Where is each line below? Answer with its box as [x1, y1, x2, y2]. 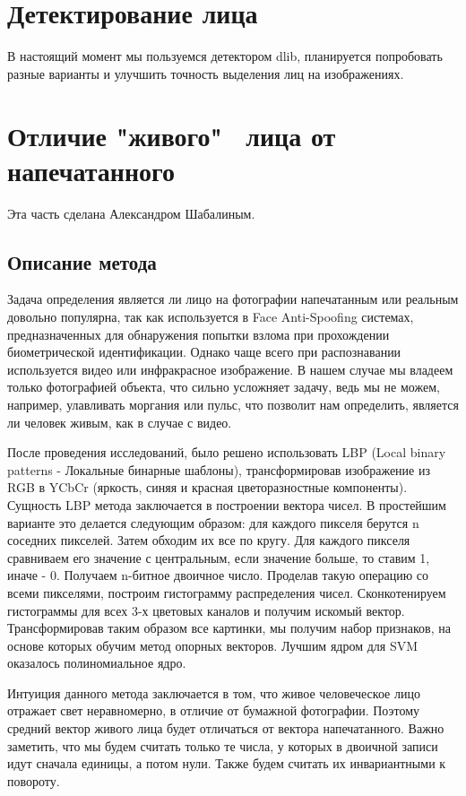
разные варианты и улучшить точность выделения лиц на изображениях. [7, 64, 404, 82]
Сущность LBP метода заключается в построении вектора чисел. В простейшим [7, 495, 446, 514]
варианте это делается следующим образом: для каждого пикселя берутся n [7, 513, 419, 532]
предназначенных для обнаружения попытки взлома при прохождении [7, 324, 390, 343]
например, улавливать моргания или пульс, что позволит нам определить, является [7, 394, 459, 413]
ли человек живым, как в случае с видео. [7, 412, 232, 431]
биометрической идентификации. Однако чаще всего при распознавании [7, 342, 401, 361]
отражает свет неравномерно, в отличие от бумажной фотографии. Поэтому [7, 701, 420, 720]
